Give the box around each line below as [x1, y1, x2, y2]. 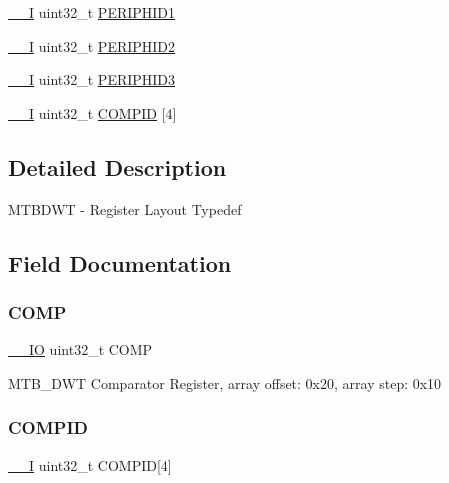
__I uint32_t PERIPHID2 [8, 35, 176, 56]
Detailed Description [8, 151, 227, 182]
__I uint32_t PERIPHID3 [8, 69, 176, 90]
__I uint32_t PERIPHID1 [8, 2, 176, 22]
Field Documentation [8, 247, 232, 278]
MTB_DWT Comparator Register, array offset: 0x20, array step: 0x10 [8, 372, 442, 393]
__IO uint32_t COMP [8, 339, 153, 360]
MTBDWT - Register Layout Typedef [8, 198, 242, 219]
